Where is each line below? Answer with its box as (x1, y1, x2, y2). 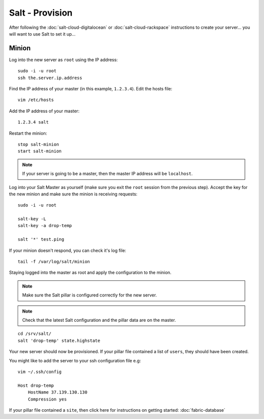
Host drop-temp (18, 382, 54, 388)
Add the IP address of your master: (9, 108, 80, 114)
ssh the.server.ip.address (18, 75, 83, 81)
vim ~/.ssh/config (18, 369, 62, 375)
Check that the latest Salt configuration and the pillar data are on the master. (22, 317, 176, 323)
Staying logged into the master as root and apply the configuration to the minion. (9, 270, 172, 275)
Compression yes (27, 396, 67, 402)
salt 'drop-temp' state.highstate (18, 337, 100, 343)
